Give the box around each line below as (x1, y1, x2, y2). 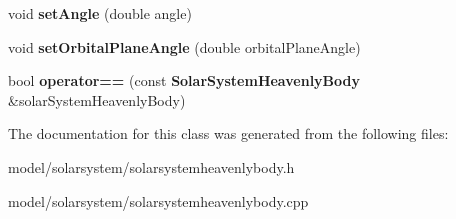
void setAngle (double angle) (8, 3, 192, 23)
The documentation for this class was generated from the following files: (8, 123, 449, 144)
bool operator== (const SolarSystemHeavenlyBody (8, 70, 360, 91)
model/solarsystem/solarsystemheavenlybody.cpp (8, 190, 309, 211)
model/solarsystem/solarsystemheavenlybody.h (8, 156, 295, 177)
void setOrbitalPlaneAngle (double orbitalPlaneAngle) (8, 36, 361, 57)
